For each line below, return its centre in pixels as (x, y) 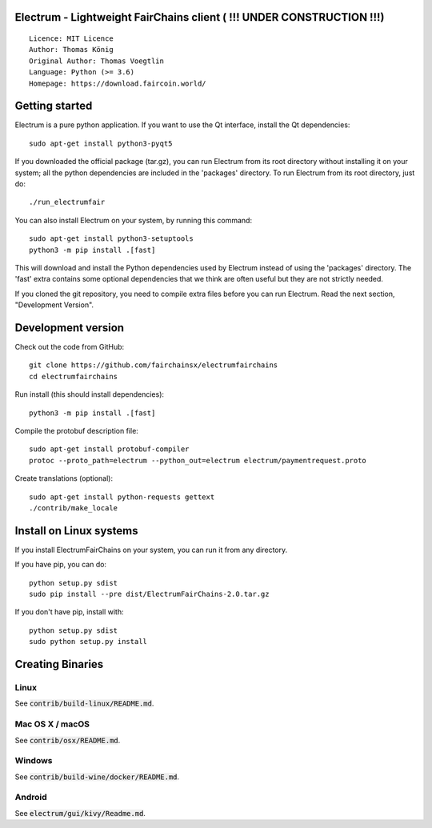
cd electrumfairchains (74, 376)
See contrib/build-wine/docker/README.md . (97, 777)
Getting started (54, 106)
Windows (34, 761)
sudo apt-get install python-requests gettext (122, 497)
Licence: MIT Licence (71, 39)
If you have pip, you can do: (61, 565)
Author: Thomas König (71, 50)
